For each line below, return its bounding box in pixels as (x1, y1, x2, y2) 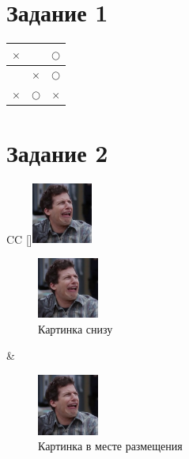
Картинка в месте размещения (38, 438, 183, 454)
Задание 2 (6, 136, 108, 168)
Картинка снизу (38, 320, 113, 337)
